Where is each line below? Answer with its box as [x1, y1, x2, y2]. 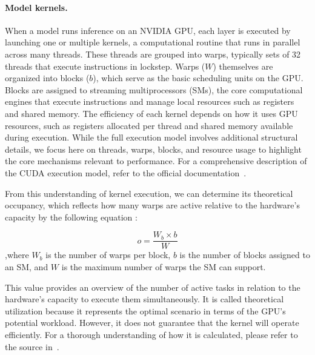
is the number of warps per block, [45, 248, 171, 261]
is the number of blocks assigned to [179, 248, 310, 261]
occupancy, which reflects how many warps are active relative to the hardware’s [5, 199, 300, 211]
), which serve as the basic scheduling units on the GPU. [93, 71, 303, 84]
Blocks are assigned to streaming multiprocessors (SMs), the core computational [5, 83, 303, 96]
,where [5, 248, 29, 261]
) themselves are [213, 59, 273, 72]
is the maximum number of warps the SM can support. [61, 260, 266, 273]
